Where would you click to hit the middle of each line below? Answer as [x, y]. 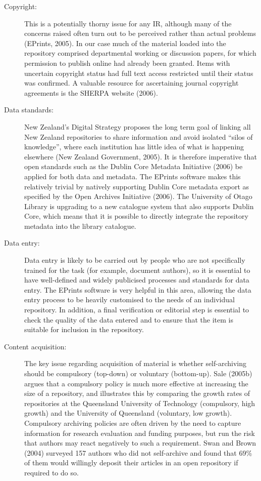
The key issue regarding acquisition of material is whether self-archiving [136, 363]
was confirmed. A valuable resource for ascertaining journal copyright [132, 83]
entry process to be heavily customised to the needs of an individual [129, 299]
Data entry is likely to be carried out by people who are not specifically [135, 260]
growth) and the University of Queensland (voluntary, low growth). [128, 413]
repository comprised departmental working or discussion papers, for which [140, 53]
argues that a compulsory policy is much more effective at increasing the [136, 383]
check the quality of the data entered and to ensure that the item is [129, 319]
